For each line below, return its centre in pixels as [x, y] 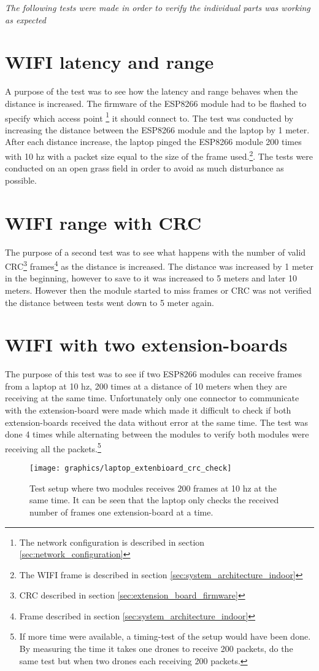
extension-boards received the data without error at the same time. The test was [157, 422]
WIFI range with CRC [103, 222]
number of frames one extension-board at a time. [121, 512]
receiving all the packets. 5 [53, 447]
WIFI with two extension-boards [146, 344]
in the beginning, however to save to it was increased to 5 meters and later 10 [151, 278]
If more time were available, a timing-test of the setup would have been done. [165, 636]
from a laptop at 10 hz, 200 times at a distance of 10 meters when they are [146, 386]
